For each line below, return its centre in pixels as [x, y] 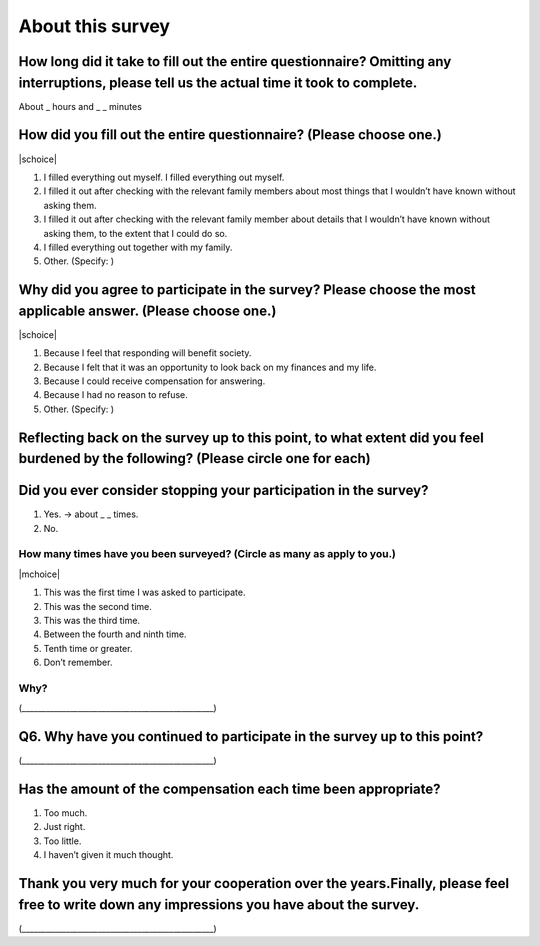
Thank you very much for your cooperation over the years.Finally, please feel [264, 883]
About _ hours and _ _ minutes [80, 106]
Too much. [65, 813]
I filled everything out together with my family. [138, 247]
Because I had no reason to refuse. [116, 395]
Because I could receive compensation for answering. [154, 381]
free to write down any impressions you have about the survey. [219, 904]
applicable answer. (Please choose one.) [147, 310]
